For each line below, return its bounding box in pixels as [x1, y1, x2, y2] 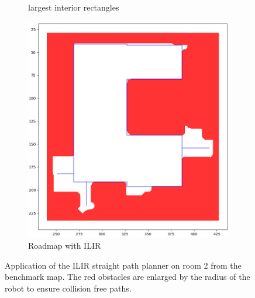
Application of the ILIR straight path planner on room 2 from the [5, 259, 242, 271]
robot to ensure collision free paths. [5, 282, 132, 294]
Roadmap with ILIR [28, 239, 101, 251]
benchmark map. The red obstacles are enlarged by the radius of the [5, 270, 250, 283]
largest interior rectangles [28, 1, 119, 13]
